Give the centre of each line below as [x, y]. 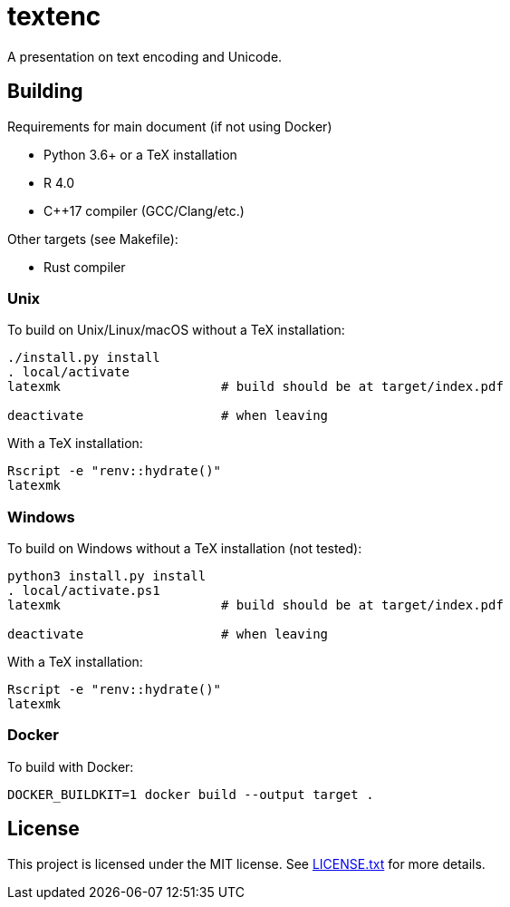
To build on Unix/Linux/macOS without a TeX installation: [176, 330]
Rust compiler [85, 267]
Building [45, 92]
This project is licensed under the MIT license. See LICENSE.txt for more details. [246, 863]
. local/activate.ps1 [84, 591]
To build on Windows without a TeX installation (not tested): [185, 549]
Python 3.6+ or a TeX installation [140, 154]
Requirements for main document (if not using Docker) [170, 126]
